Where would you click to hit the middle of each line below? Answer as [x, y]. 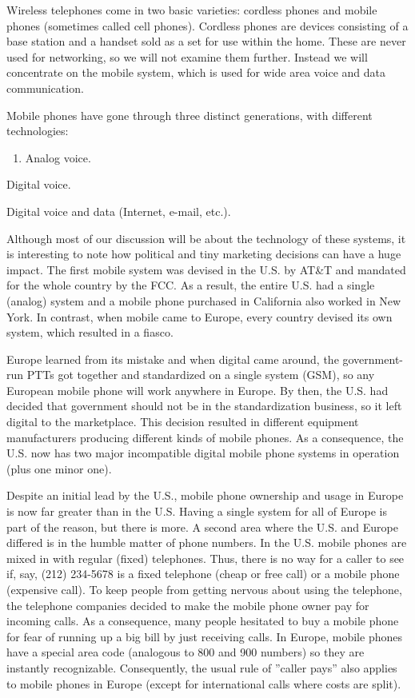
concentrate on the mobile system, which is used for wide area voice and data [196, 72]
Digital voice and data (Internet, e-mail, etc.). [119, 211]
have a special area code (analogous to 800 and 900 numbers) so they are [186, 652]
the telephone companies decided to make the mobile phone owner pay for [188, 605]
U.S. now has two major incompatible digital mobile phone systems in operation [203, 453]
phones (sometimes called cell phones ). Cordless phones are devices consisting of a [207, 25]
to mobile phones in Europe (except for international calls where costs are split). [204, 683]
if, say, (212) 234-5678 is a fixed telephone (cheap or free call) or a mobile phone [203, 574]
